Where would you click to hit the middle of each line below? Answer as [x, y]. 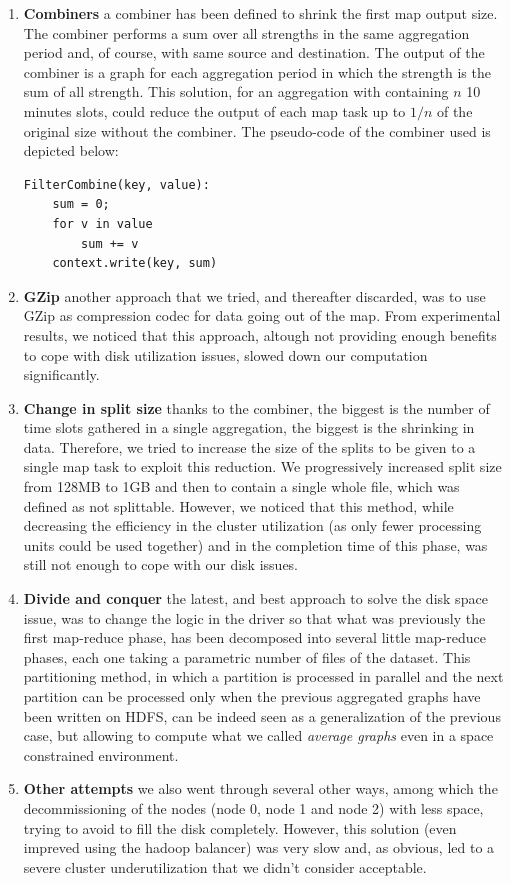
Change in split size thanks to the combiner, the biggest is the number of [256, 407]
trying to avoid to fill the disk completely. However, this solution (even [240, 827]
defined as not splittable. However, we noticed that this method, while [238, 505]
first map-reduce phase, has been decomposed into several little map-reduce [254, 637]
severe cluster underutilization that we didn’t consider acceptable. [225, 866]
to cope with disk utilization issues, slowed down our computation [225, 354]
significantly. [61, 374]
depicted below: [71, 150]
